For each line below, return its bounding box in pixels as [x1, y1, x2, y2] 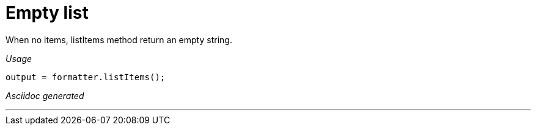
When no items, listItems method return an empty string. [6, 34, 232, 45]
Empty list [6, 2, 89, 23]
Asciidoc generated [6, 90, 84, 101]
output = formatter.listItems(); [6, 72, 166, 82]
